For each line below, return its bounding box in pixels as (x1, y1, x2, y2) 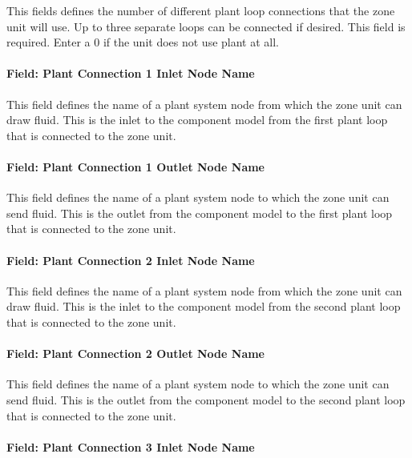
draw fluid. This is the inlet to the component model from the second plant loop (6, 298, 401, 315)
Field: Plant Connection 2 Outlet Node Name (6, 345, 265, 362)
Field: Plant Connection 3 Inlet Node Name (6, 438, 255, 455)
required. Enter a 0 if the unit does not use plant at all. (6, 34, 279, 50)
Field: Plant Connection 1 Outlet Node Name (6, 158, 265, 175)
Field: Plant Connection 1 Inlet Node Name (6, 65, 255, 82)
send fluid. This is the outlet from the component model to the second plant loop (6, 391, 406, 408)
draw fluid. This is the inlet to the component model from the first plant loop (6, 111, 388, 128)
